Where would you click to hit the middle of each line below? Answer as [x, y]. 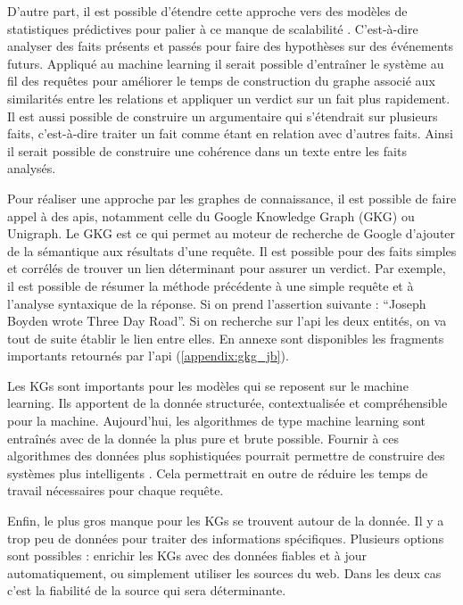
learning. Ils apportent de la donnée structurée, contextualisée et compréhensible [227, 403]
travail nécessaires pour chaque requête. [116, 490]
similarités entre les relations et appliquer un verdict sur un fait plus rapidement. [229, 98]
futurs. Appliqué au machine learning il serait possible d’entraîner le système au [226, 63]
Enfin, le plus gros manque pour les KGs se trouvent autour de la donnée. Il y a [226, 521]
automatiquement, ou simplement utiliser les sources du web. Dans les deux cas [224, 572]
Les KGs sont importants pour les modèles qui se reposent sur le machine [208, 385]
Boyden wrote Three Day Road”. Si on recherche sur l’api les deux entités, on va [227, 321]
